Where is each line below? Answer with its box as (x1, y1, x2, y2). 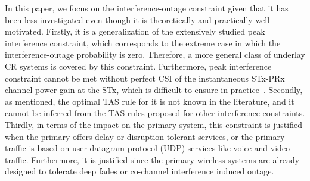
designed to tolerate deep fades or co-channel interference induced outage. (5, 165, 274, 177)
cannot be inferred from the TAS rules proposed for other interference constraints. (5, 107, 305, 119)
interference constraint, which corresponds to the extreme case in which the (5, 36, 281, 49)
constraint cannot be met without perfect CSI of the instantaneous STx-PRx (5, 71, 285, 84)
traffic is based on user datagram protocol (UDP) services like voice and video (5, 142, 290, 154)
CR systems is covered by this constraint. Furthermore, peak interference (5, 60, 272, 72)
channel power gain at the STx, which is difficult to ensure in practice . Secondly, (5, 83, 303, 96)
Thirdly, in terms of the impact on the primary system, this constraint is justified (5, 118, 302, 130)
